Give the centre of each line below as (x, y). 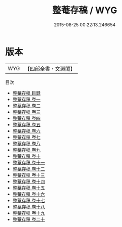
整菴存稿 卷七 (26, 137)
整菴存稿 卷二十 (29, 219)
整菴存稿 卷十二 (29, 169)
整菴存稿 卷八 (26, 143)
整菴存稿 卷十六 (29, 194)
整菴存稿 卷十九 (29, 213)
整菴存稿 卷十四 (29, 181)
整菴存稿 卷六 (26, 131)
